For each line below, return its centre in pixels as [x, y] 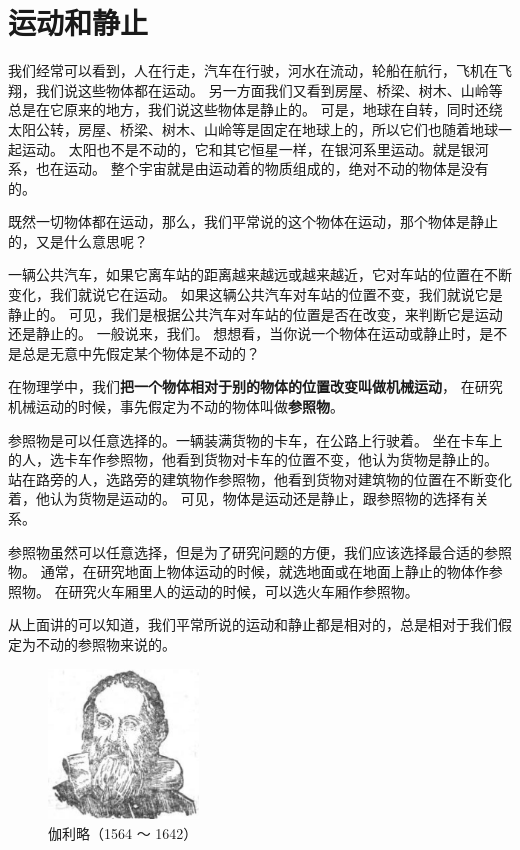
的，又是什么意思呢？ [78, 240]
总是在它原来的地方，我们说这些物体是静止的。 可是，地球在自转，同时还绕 [255, 109]
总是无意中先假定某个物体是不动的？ [140, 352]
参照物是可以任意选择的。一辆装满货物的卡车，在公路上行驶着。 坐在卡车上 [255, 439]
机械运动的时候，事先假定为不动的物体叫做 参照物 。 [176, 406]
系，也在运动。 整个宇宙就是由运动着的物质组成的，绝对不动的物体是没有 [248, 168]
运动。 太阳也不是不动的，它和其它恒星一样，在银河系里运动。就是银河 [255, 148]
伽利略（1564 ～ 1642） [123, 832]
